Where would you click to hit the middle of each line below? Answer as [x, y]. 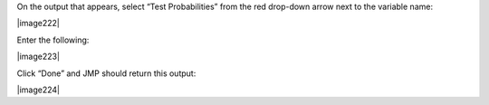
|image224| [38, 90]
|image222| [38, 24]
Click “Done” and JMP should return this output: [106, 73]
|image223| [38, 57]
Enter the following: [53, 40]
